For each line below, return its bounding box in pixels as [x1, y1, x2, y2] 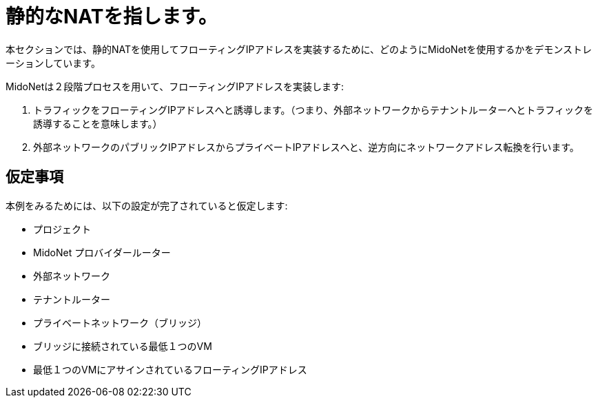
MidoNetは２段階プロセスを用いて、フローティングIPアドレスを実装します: [6, 80, 344, 92]
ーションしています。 [6, 56, 101, 69]
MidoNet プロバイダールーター [33, 246, 171, 258]
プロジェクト [33, 223, 91, 235]
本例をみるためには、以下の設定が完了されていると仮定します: [6, 199, 288, 211]
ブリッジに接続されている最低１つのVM [33, 340, 212, 352]
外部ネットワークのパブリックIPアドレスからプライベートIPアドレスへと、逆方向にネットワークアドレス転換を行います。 [33, 141, 579, 153]
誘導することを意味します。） [33, 117, 163, 130]
